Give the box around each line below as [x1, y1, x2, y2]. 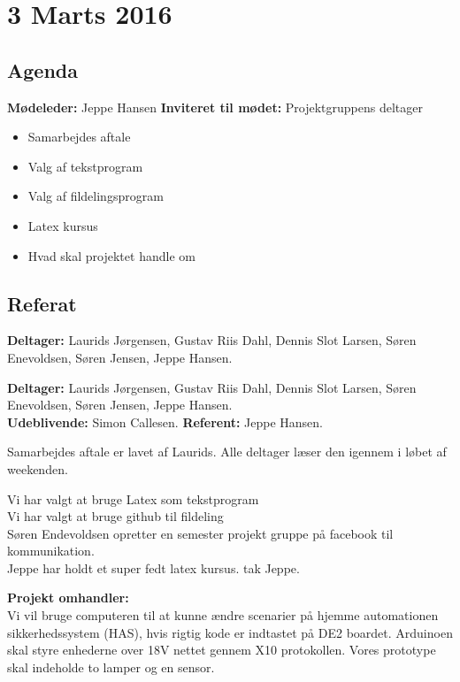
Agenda [7, 56, 78, 83]
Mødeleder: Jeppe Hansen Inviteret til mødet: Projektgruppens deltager [7, 97, 423, 116]
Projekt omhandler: [7, 588, 129, 607]
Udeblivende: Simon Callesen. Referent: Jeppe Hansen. [7, 412, 323, 431]
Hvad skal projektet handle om [27, 246, 195, 264]
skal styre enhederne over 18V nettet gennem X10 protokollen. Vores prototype [7, 640, 436, 659]
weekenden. [7, 459, 68, 478]
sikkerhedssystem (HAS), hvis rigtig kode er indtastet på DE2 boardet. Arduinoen [7, 623, 453, 641]
